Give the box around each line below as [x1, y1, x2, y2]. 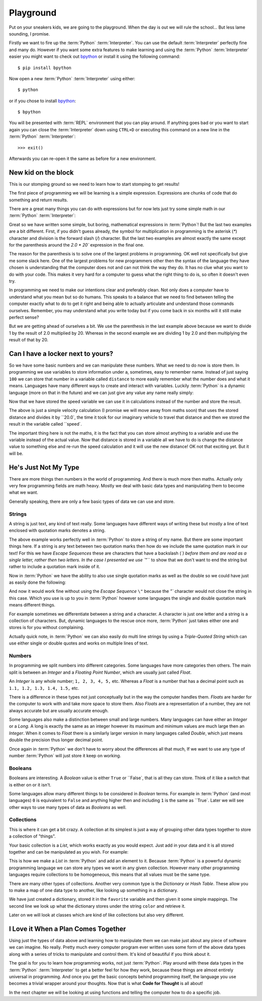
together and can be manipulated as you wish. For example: [9, 849, 129, 855]
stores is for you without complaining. [9, 625, 84, 630]
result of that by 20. [9, 337, 49, 343]
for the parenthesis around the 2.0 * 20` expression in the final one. [9, 242, 145, 248]
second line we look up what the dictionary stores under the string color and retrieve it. [9, 903, 186, 909]
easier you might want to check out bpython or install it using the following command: [9, 54, 180, 59]
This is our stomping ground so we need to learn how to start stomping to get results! [9, 181, 180, 187]
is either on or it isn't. [9, 782, 51, 787]
